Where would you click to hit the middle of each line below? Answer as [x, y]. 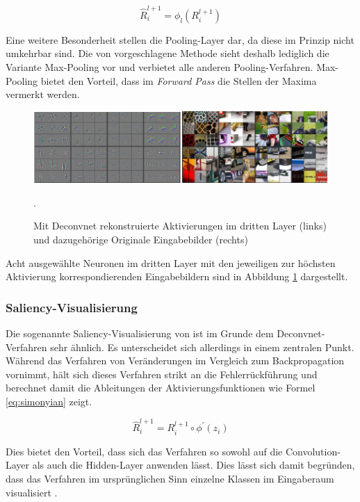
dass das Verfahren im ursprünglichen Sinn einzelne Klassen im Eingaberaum [170, 478]
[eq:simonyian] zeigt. [49, 401]
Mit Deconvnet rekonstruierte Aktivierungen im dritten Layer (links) [180, 226]
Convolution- [313, 451]
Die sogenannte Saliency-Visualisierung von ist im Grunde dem [140, 333]
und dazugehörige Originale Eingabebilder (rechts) [141, 240]
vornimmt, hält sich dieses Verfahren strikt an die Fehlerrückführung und [162, 374]
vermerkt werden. [43, 94]
